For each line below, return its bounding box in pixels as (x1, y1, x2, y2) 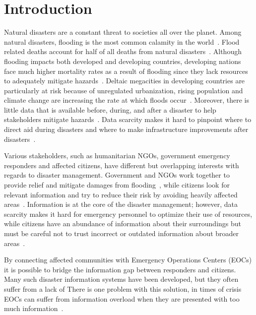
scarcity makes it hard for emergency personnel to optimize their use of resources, (4, 208, 253, 219)
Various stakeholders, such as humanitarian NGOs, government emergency (4, 150, 230, 161)
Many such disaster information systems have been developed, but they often (4, 274, 239, 284)
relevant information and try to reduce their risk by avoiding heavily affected (4, 189, 238, 199)
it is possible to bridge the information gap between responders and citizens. (4, 264, 236, 274)
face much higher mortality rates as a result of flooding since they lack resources (4, 65, 248, 76)
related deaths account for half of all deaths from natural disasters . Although (4, 46, 242, 57)
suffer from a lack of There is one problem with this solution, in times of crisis (4, 283, 242, 294)
